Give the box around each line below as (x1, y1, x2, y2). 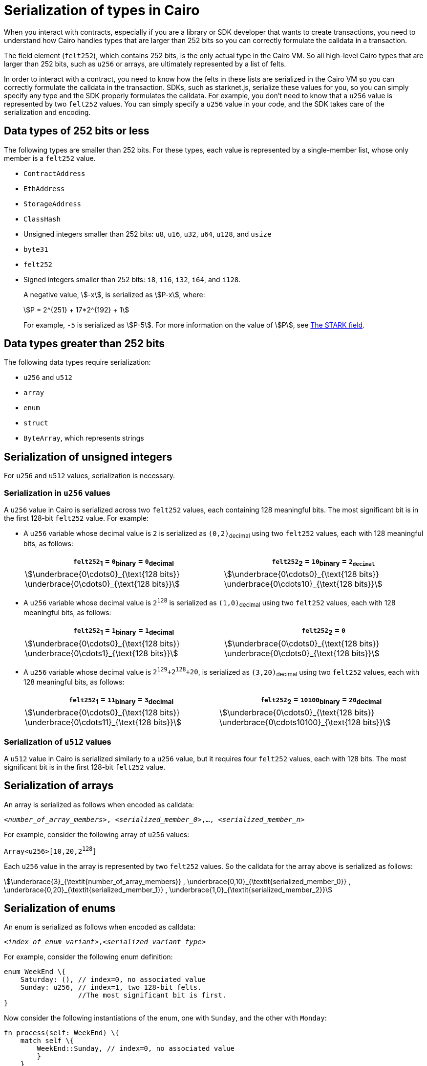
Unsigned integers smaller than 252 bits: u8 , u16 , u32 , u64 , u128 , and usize (23, 229, 272, 238)
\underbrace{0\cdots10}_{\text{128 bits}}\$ (224, 579, 383, 589)
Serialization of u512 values (4, 736, 111, 747)
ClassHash (23, 215, 61, 223)
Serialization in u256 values (4, 488, 110, 498)
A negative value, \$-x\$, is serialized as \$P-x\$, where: (23, 290, 205, 299)
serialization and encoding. (4, 108, 91, 116)
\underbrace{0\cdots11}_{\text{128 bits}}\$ (25, 717, 182, 728)
